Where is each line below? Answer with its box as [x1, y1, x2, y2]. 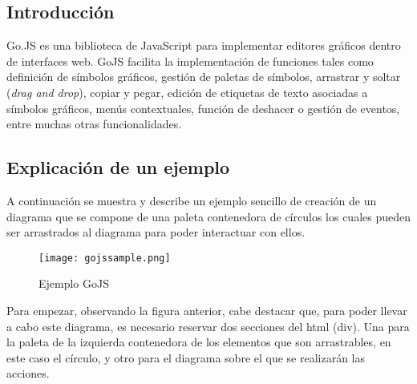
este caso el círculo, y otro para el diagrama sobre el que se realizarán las [6, 349, 366, 366]
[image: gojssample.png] [38, 252, 171, 264]
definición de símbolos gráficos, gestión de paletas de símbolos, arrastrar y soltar [6, 68, 401, 85]
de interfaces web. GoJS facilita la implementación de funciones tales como [6, 52, 374, 69]
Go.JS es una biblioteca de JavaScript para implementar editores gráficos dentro [6, 37, 401, 54]
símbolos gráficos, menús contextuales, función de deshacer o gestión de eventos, [6, 99, 400, 116]
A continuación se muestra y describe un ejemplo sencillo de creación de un [6, 192, 377, 208]
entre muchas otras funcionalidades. [6, 115, 182, 132]
